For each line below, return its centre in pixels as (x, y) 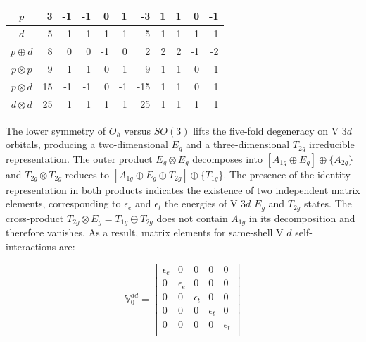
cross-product (35, 218)
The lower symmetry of (56, 130)
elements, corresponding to (63, 203)
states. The (328, 203)
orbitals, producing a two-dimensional (87, 144)
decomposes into (227, 158)
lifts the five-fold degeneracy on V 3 (270, 130)
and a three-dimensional (238, 144)
